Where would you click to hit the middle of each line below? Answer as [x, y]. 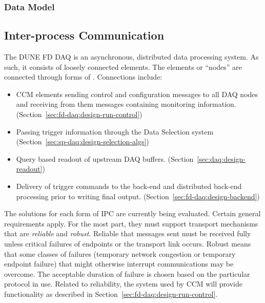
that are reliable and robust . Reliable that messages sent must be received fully [128, 233]
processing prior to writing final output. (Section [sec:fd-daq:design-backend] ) [138, 196]
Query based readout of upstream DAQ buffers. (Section [105, 158]
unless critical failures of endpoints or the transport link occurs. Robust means [128, 243]
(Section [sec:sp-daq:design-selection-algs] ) [83, 141]
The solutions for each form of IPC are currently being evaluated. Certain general [132, 213]
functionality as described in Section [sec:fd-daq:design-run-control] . [111, 293]
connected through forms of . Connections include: [83, 77]
